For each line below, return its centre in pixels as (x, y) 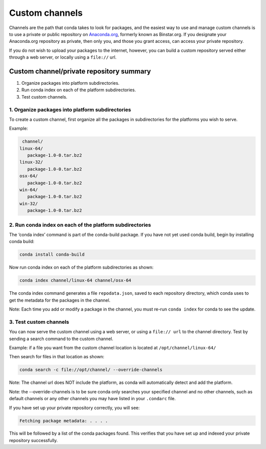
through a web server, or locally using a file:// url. (63, 57)
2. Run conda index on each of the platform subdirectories (80, 225)
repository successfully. (33, 440)
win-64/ (29, 190)
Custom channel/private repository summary (80, 71)
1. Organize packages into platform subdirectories (70, 109)
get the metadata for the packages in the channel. (60, 300)
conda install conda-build (52, 255)
